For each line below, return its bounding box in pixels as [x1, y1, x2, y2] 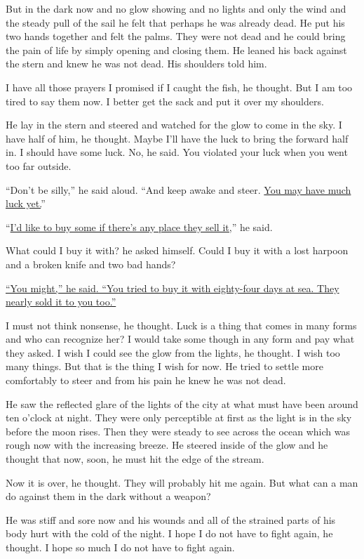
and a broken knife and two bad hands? [6, 256, 176, 271]
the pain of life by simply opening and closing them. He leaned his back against [6, 42, 347, 57]
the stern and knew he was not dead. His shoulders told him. [6, 56, 267, 71]
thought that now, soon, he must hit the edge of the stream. [6, 452, 264, 466]
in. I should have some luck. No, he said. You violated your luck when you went [6, 145, 348, 159]
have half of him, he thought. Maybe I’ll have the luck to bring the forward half [6, 131, 349, 145]
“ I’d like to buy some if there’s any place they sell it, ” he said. [6, 219, 273, 234]
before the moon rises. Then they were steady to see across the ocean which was [6, 423, 350, 438]
